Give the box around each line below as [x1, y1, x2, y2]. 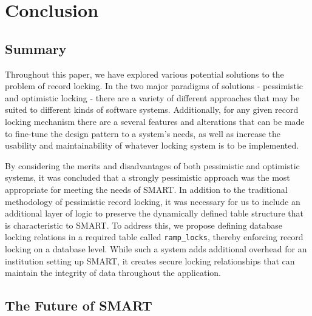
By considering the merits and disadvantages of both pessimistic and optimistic [5, 159, 300, 172]
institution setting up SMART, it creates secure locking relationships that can [5, 254, 295, 267]
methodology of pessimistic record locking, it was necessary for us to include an [5, 195, 300, 207]
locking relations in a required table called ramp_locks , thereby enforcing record [5, 230, 304, 243]
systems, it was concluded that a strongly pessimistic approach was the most [5, 171, 290, 184]
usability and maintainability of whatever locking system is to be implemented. [5, 139, 299, 152]
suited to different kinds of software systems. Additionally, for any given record [5, 103, 299, 116]
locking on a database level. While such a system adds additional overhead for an [5, 242, 307, 255]
